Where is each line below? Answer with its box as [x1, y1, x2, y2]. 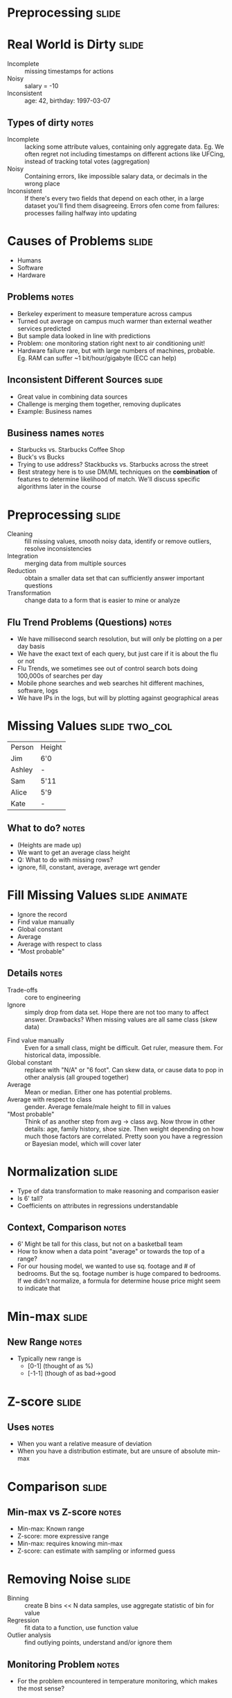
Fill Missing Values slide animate [7, 888, 188, 903]
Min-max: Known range [17, 1524, 84, 1533]
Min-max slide [7, 1308, 88, 1324]
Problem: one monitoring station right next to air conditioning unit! [17, 339, 206, 347]
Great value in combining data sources [17, 392, 128, 401]
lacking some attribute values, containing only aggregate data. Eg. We [24, 142, 224, 151]
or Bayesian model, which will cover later [24, 1139, 141, 1147]
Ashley [10, 765, 33, 774]
